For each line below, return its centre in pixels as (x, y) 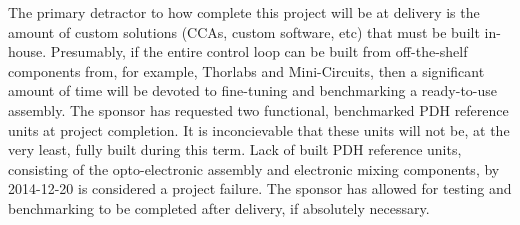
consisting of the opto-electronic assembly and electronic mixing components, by (254, 168)
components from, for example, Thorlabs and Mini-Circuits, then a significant (246, 70)
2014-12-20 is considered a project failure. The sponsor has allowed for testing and (260, 188)
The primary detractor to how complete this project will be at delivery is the (244, 12)
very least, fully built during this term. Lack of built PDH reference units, (235, 149)
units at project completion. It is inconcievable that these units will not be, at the (259, 129)
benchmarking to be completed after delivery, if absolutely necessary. (219, 207)
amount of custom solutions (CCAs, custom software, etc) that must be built (244, 31)
